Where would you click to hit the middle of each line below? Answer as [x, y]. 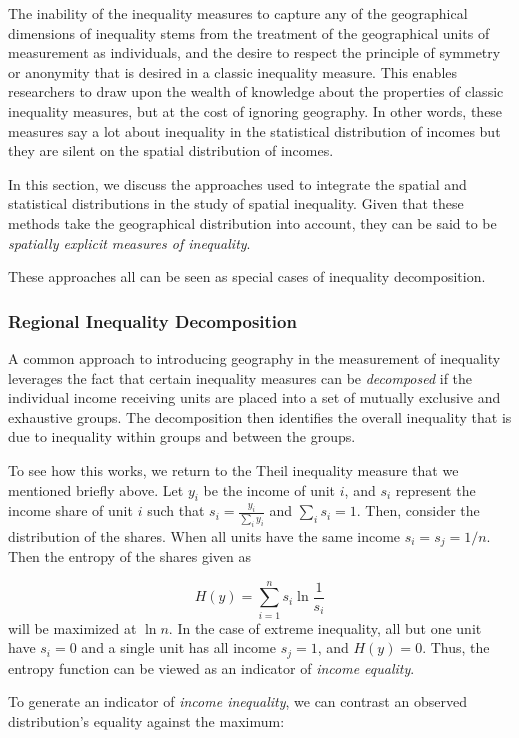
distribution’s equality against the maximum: [146, 720]
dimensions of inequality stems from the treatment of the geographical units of [249, 32]
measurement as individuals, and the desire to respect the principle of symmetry [254, 52]
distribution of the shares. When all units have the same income [204, 535]
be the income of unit [269, 489]
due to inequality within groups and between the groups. [182, 436]
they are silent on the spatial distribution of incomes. [171, 150]
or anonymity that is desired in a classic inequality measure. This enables [233, 71]
